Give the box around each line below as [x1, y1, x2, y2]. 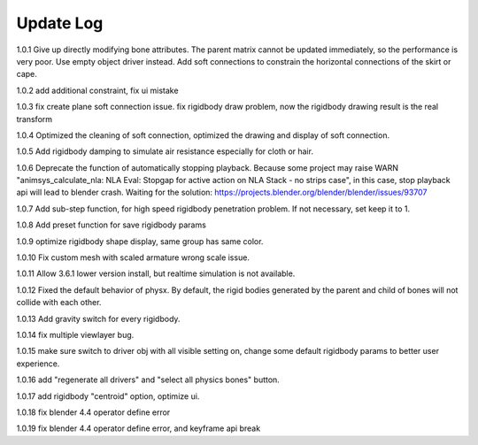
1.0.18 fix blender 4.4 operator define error [16, 407, 171, 418]
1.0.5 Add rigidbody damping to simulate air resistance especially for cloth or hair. [16, 146, 314, 157]
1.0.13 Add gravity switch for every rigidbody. [16, 313, 181, 324]
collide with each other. [16, 297, 102, 308]
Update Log [16, 13, 104, 33]
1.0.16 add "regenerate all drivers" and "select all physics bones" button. [16, 374, 281, 385]
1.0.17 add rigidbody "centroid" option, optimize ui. [16, 390, 200, 402]
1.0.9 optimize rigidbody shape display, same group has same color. [16, 235, 264, 247]
